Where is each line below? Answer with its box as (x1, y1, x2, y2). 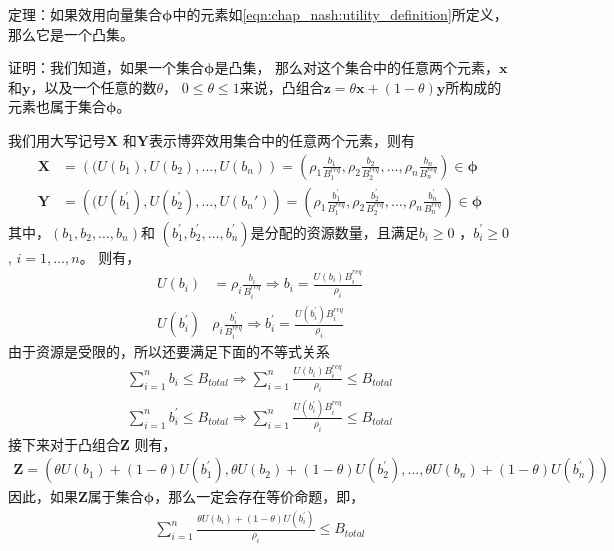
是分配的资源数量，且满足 (250, 221, 419, 242)
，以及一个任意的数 (30, 76, 157, 97)
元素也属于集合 (8, 96, 106, 117)
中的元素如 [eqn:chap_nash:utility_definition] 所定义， (172, 4, 508, 24)
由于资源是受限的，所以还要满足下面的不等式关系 (8, 341, 330, 362)
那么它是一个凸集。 (8, 23, 134, 44)
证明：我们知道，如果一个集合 (8, 57, 204, 78)
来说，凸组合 (239, 76, 324, 97)
